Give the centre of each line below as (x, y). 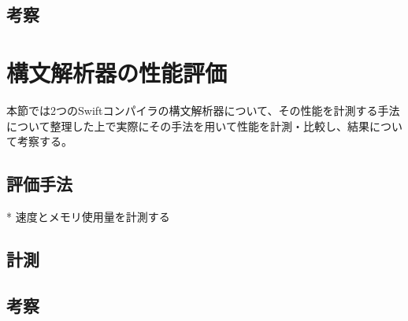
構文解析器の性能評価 (117, 72)
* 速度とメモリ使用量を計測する (88, 216)
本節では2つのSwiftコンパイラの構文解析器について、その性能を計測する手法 (203, 110)
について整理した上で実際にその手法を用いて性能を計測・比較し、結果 (188, 125)
